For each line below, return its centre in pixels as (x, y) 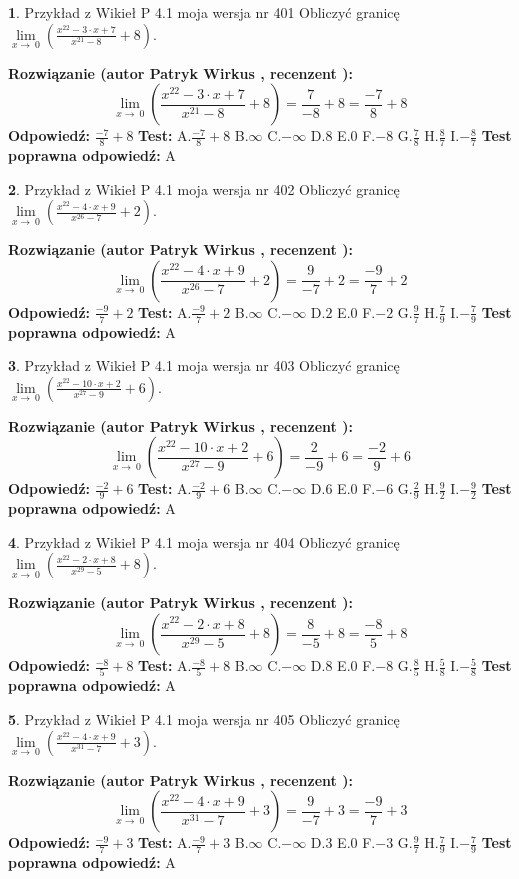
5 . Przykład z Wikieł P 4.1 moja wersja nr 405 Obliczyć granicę (204, 718)
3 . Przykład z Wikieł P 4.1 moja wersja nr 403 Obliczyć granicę (204, 365)
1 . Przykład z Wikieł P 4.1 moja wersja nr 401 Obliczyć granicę (204, 12)
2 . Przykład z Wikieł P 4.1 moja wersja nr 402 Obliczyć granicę (204, 188)
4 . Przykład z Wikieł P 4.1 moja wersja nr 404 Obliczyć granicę (204, 541)
